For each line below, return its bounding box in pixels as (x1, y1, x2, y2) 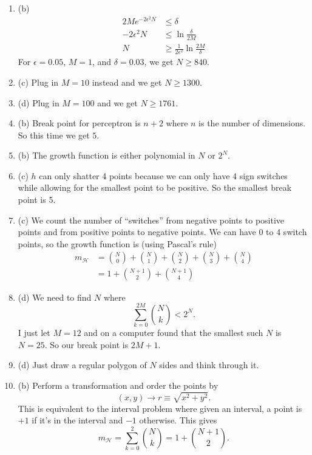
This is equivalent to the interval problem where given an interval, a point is (18, 402, 302, 414)
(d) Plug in (18, 96, 59, 109)
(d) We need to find (18, 290, 92, 303)
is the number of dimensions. (198, 117, 306, 129)
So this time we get (18, 128, 90, 141)
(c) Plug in (18, 75, 59, 88)
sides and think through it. (159, 358, 259, 371)
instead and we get (92, 75, 162, 88)
